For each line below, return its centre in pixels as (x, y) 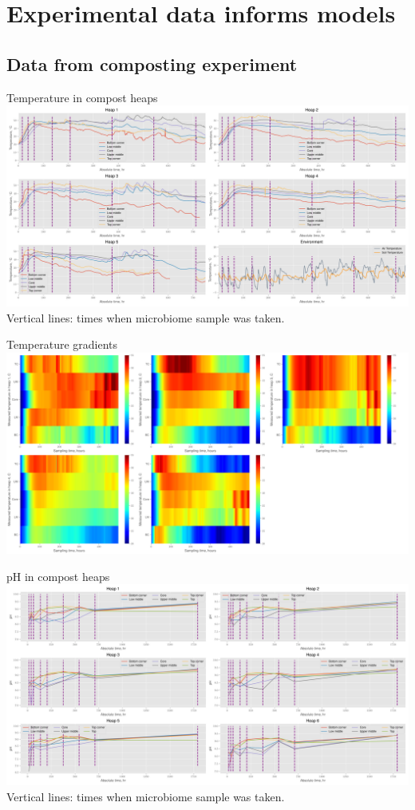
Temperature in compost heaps (82, 97)
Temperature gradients (62, 344)
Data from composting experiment (152, 63)
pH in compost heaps (58, 576)
